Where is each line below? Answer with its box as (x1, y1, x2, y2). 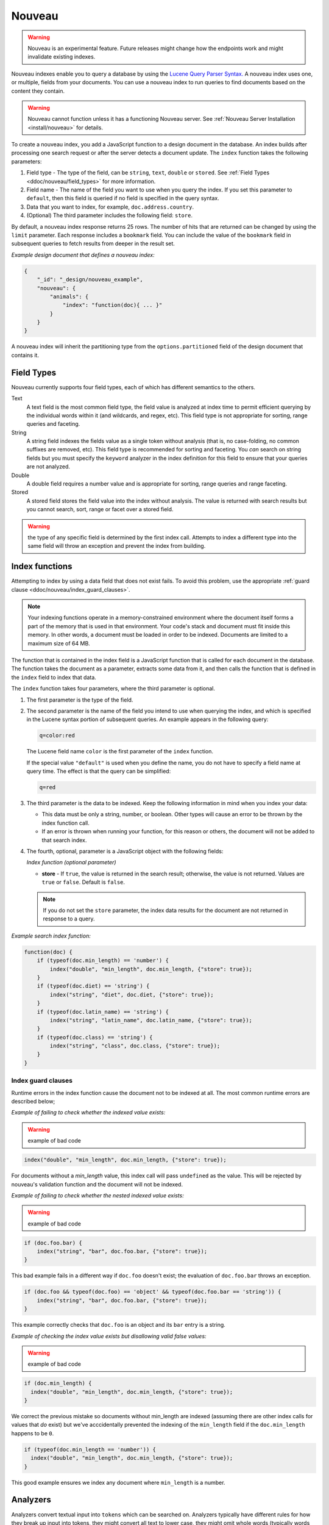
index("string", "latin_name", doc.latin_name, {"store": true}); (49, 1016, 253, 1024)
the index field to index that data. (11, 673, 97, 681)
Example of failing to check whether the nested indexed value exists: (11, 1191, 184, 1199)
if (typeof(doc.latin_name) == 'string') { (37, 1008, 169, 1015)
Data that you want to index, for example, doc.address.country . (26, 203, 194, 210)
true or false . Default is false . (41, 878, 125, 886)
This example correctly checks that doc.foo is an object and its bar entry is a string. (11, 1321, 225, 1329)
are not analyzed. (26, 463, 70, 470)
